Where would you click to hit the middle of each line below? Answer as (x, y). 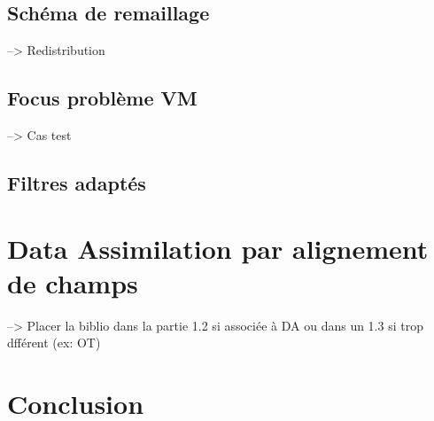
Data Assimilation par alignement (218, 248)
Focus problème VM (102, 98)
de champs (73, 282)
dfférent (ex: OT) (54, 343)
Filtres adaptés (77, 182)
